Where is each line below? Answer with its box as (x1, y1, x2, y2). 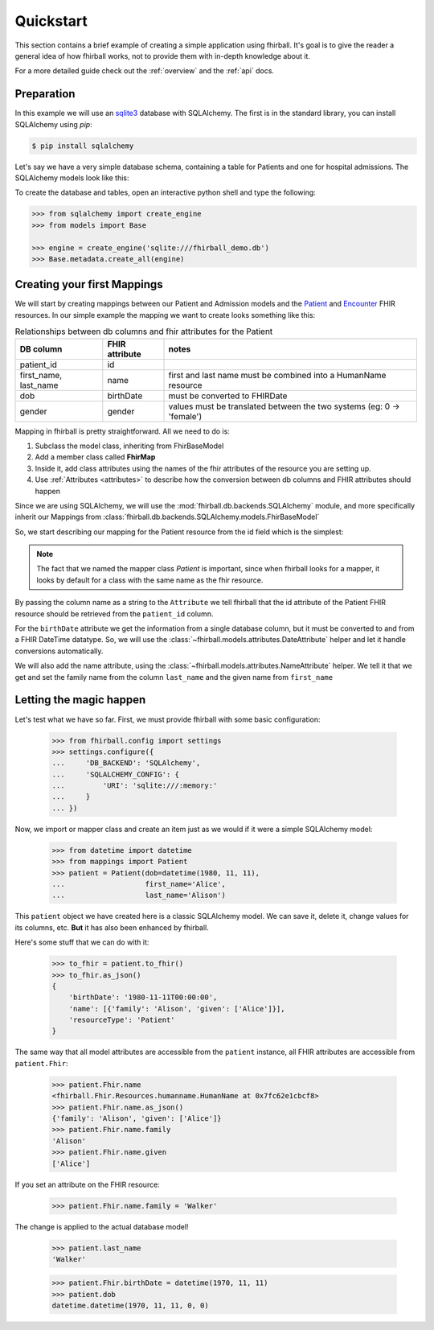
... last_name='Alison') (51, 891, 227, 900)
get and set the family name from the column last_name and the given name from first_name (14, 672, 334, 681)
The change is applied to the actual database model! (14, 1221, 189, 1231)
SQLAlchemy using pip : (14, 119, 92, 129)
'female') (168, 410, 203, 422)
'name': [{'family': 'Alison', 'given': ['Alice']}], (68, 1004, 285, 1013)
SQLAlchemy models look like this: (14, 173, 129, 183)
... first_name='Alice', (51, 879, 227, 888)
